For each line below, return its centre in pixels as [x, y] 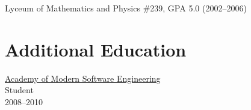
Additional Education [96, 49]
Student [19, 90]
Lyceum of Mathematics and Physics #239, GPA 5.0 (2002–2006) [126, 8]
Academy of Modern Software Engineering [83, 78]
